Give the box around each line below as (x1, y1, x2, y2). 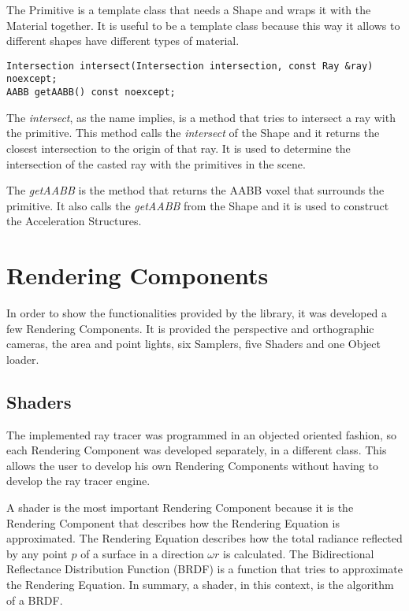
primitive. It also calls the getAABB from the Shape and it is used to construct (6, 197, 389, 213)
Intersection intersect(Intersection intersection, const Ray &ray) (6, 60, 374, 72)
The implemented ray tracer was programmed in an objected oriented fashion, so (6, 426, 397, 443)
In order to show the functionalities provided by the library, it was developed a (6, 305, 388, 321)
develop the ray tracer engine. (6, 472, 151, 489)
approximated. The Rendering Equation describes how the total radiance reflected (6, 530, 403, 546)
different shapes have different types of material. (6, 32, 240, 49)
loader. (6, 350, 39, 367)
